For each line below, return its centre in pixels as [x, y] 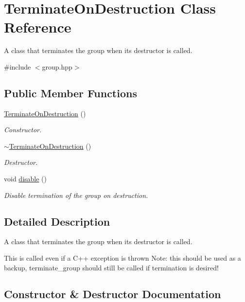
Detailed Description [57, 221]
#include [17, 66]
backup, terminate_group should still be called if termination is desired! [111, 267]
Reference [38, 27]
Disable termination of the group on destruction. [76, 195]
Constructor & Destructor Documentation [113, 293]
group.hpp [57, 66]
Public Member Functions [70, 93]
